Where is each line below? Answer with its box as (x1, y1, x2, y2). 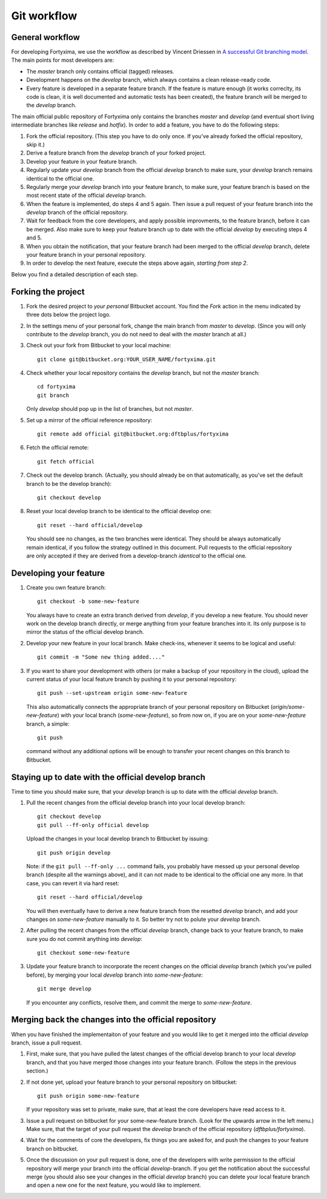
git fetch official (37, 458, 95, 465)
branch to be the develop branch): (26, 480, 112, 487)
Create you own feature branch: (26, 583, 106, 591)
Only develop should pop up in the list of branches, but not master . (26, 405, 194, 413)
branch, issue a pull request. (11, 1039, 82, 1046)
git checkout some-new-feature (37, 949, 130, 957)
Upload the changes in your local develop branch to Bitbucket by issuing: (26, 835, 209, 842)
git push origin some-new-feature (37, 1092, 139, 1099)
